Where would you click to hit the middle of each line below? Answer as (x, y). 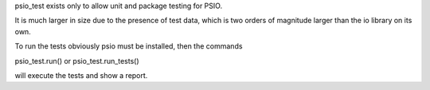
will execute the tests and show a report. (81, 75)
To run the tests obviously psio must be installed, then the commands (129, 46)
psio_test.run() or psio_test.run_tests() (77, 61)
